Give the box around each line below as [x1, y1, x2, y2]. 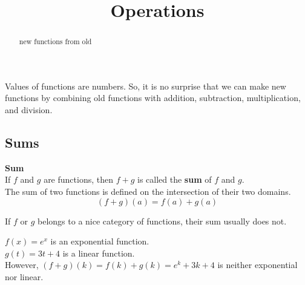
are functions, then [44, 173, 113, 186]
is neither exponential [217, 258, 298, 271]
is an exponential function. [50, 235, 149, 247]
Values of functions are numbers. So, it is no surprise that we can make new [5, 79, 286, 92]
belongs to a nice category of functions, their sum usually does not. [38, 214, 287, 227]
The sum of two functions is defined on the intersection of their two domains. [5, 185, 291, 197]
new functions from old [19, 36, 92, 47]
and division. [5, 103, 53, 116]
